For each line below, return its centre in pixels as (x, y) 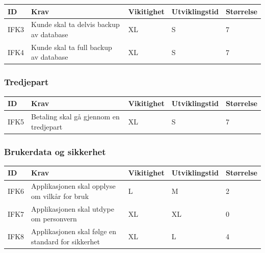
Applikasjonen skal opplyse (73, 186)
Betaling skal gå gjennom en (75, 117)
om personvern (54, 219)
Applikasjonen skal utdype (73, 208)
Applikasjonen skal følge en (74, 231)
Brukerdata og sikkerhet (55, 151)
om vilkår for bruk (60, 196)
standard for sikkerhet (65, 241)
